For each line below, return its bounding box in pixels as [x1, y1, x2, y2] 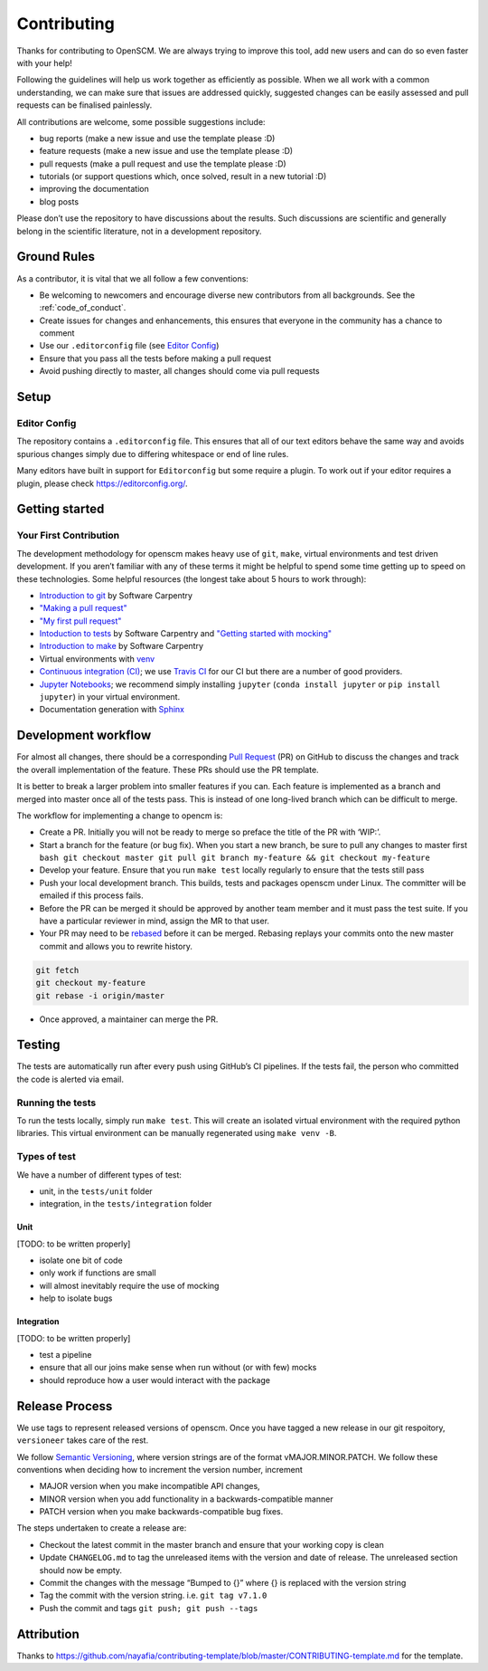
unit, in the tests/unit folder [39, 1186, 153, 1197]
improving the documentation [39, 184, 149, 195]
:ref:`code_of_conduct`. [39, 302, 127, 313]
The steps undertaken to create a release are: [16, 1523, 187, 1533]
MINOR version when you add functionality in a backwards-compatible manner [39, 1494, 333, 1504]
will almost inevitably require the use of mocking [39, 1280, 220, 1291]
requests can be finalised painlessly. [16, 100, 153, 110]
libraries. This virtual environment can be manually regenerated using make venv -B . [16, 1128, 337, 1139]
